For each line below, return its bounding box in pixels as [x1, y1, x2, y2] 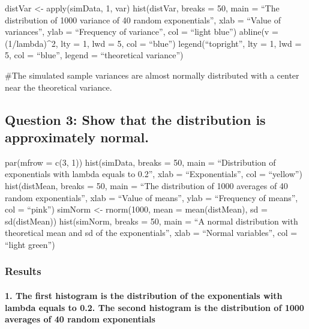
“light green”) [5, 238, 55, 250]
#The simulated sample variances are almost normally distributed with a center [5, 68, 299, 81]
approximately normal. [5, 127, 149, 146]
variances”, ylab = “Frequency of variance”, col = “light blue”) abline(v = [5, 25, 278, 38]
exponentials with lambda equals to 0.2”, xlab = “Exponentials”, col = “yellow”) [5, 168, 302, 180]
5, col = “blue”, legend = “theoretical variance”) [5, 49, 184, 61]
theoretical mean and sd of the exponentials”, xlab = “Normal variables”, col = [5, 226, 298, 239]
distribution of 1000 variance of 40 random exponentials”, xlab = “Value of [5, 13, 281, 26]
